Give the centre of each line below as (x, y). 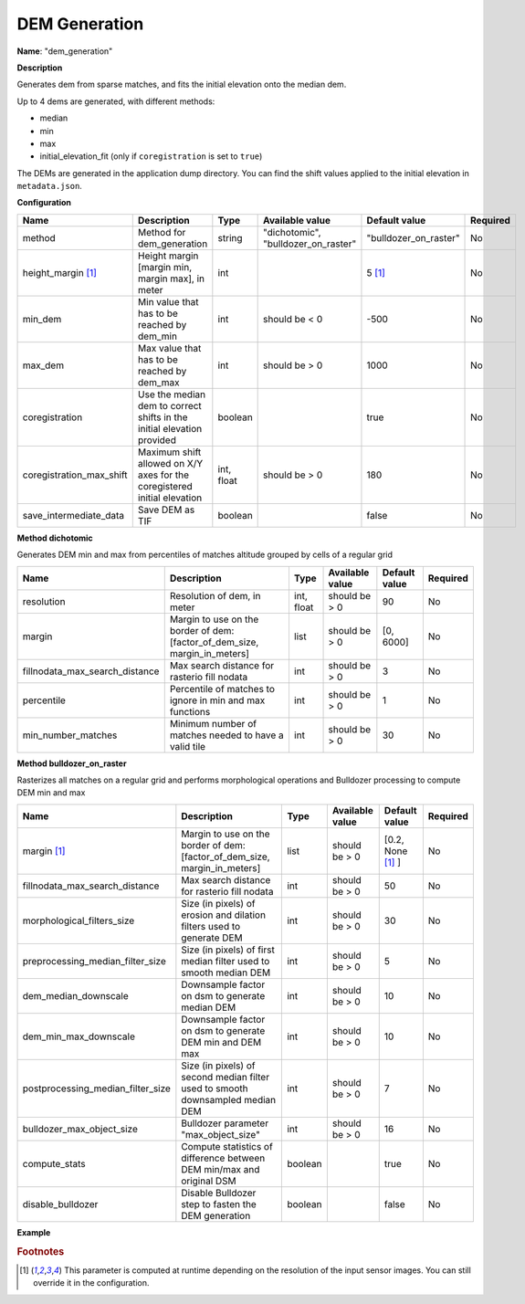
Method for (162, 232)
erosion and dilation (224, 915)
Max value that (169, 348)
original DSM (209, 1181)
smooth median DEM (226, 973)
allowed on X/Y (170, 463)
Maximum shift (169, 452)
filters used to (211, 926)
